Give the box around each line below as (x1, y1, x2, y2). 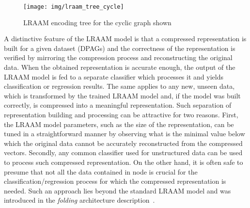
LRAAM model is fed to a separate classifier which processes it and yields (4, 71, 223, 81)
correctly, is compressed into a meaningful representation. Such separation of (4, 100, 232, 110)
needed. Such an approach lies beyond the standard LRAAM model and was (4, 185, 231, 195)
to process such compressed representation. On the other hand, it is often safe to (4, 157, 243, 167)
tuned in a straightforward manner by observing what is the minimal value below (4, 128, 245, 139)
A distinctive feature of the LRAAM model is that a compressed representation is (4, 33, 247, 44)
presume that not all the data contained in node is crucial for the (4, 166, 198, 176)
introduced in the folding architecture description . (4, 195, 155, 205)
